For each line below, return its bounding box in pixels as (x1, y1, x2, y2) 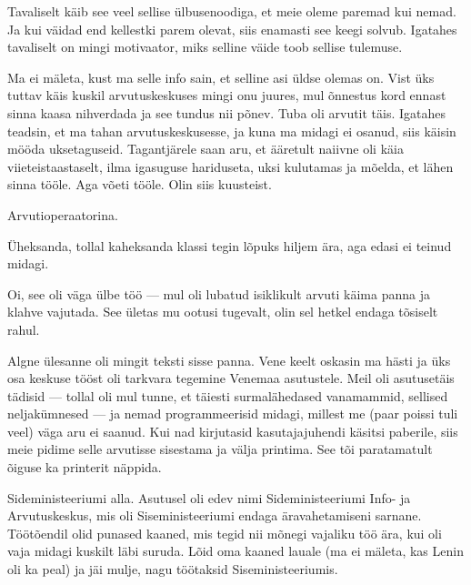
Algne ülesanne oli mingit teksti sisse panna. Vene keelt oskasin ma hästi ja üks (7, 350, 451, 369)
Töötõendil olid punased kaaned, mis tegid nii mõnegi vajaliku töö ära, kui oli (7, 523, 442, 542)
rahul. (7, 319, 40, 338)
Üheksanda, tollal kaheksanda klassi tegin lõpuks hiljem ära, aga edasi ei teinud (7, 236, 452, 255)
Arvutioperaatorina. (7, 205, 118, 224)
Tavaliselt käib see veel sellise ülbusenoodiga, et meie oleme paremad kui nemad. (7, 2, 456, 20)
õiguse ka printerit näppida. (7, 458, 162, 477)
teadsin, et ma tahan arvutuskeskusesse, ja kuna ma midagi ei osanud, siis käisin (7, 121, 456, 140)
